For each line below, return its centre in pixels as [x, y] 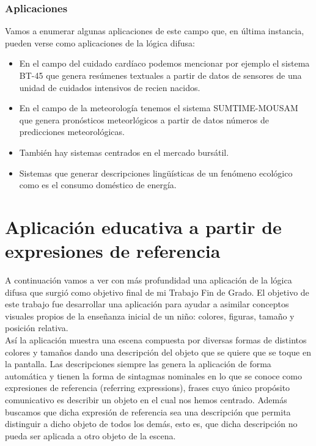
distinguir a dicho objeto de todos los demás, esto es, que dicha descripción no [151, 424]
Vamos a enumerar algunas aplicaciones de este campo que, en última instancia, [155, 31]
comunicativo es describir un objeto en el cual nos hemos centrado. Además [146, 400]
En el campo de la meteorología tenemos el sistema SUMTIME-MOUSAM [159, 108]
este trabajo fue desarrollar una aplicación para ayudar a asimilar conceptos [147, 304]
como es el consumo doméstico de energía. [98, 185]
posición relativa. [37, 328]
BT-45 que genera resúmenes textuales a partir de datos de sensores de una [160, 75]
